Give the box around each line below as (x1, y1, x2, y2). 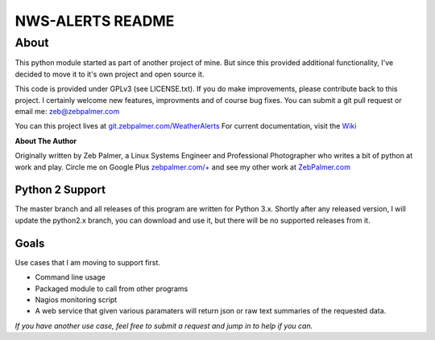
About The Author (14, 136, 77, 145)
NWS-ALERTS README (14, 12, 175, 30)
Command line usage (35, 272, 106, 282)
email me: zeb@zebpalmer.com (14, 106, 120, 116)
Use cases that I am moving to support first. (14, 257, 161, 267)
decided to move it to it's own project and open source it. (14, 69, 205, 79)
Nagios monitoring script (35, 294, 118, 305)
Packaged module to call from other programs (35, 284, 188, 293)
